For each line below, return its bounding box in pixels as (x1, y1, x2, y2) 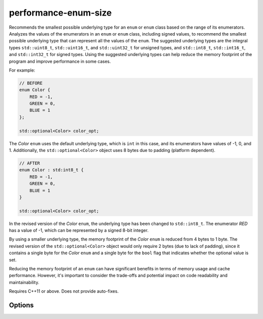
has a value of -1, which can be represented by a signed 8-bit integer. (9, 227, 149, 233)
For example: (9, 67, 36, 73)
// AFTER (19, 160, 40, 166)
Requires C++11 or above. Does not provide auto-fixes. (9, 288, 119, 294)
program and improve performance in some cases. (9, 58, 111, 64)
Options (9, 301, 34, 309)
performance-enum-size (9, 7, 112, 18)
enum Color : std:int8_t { (19, 167, 84, 173)
